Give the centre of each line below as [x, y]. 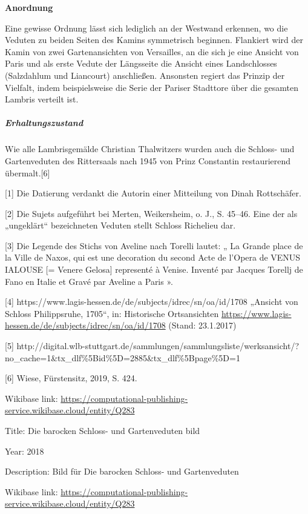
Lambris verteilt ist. [42, 99]
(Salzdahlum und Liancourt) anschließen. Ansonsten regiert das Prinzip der [145, 75]
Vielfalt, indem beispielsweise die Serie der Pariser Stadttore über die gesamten [152, 87]
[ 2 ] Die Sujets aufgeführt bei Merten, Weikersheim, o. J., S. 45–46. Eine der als [151, 213]
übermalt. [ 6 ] [28, 172]
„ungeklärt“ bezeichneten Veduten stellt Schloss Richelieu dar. [120, 225]
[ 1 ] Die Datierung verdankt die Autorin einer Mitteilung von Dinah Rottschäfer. [153, 193]
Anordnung [29, 7]
